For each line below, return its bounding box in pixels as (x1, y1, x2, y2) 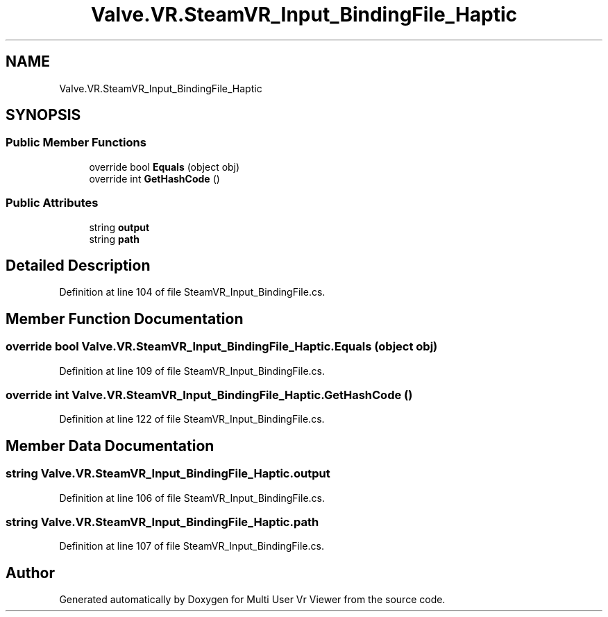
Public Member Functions (6, 135, 146, 150)
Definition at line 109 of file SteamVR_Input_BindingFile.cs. (59, 364, 326, 377)
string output (89, 221, 150, 233)
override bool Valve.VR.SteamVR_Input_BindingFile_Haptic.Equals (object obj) (6, 339, 438, 354)
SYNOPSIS (6, 106, 81, 124)
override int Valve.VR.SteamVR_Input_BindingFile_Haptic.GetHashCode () (6, 388, 413, 402)
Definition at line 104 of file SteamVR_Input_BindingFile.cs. (59, 286, 326, 298)
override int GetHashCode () (89, 172, 220, 185)
